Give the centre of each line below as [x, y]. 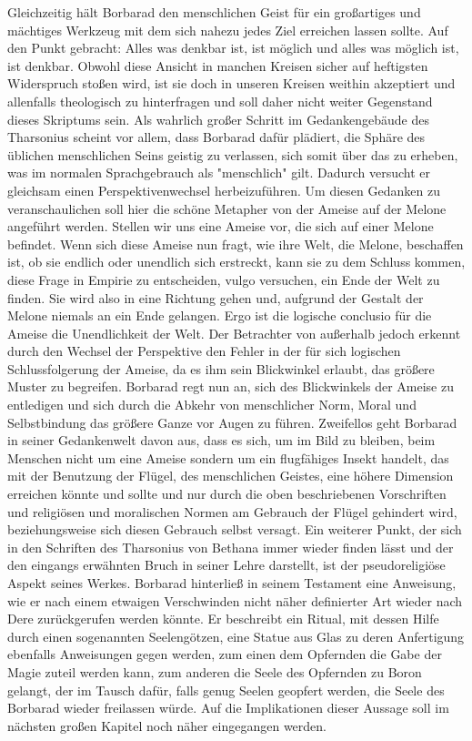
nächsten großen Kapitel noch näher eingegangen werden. [167, 725]
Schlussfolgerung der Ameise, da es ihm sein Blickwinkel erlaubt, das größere [221, 368]
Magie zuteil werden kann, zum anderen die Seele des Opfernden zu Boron [215, 671]
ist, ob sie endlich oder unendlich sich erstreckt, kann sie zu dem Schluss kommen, [236, 262]
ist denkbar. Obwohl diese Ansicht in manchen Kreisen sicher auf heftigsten [218, 65]
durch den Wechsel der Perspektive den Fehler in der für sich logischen [204, 351]
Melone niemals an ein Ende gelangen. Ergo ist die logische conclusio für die [220, 315]
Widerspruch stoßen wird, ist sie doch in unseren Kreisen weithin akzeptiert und [231, 83]
